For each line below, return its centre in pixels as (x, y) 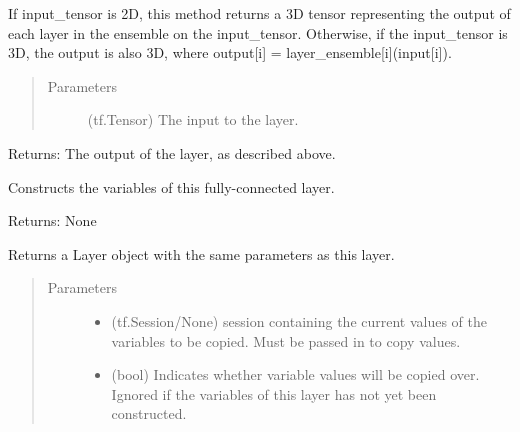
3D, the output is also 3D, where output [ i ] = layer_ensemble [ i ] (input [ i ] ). (230, 52)
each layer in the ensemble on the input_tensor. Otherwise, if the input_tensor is (258, 32)
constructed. (149, 413)
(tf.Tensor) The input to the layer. (193, 119)
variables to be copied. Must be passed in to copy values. (286, 340)
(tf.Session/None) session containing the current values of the (299, 320)
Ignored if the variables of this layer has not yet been (274, 393)
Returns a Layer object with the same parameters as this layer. (201, 253)
